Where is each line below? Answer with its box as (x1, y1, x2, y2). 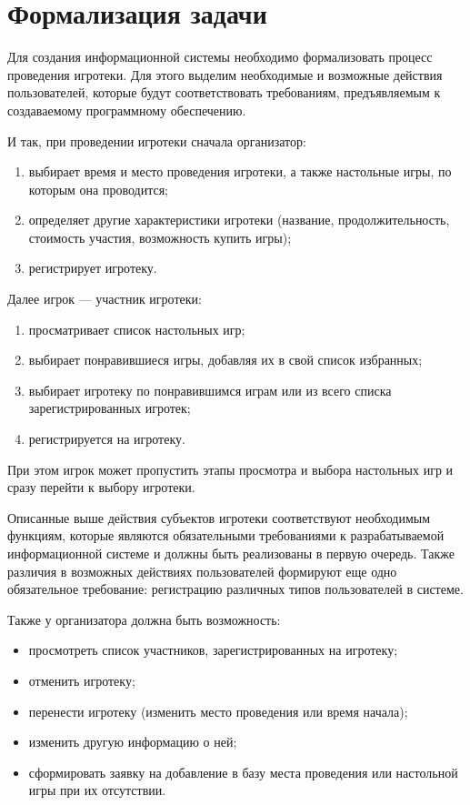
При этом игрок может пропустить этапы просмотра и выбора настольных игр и (7, 459, 454, 478)
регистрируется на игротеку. (28, 429, 185, 448)
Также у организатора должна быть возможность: (7, 609, 281, 629)
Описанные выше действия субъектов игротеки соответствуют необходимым (7, 508, 431, 527)
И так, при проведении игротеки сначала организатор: (7, 131, 306, 150)
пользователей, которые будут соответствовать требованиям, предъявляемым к (7, 83, 441, 102)
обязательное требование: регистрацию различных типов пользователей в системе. (7, 579, 464, 599)
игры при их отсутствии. (28, 780, 166, 800)
